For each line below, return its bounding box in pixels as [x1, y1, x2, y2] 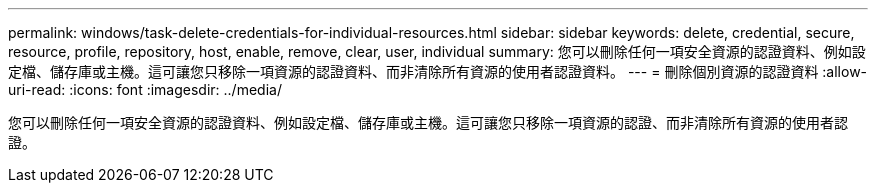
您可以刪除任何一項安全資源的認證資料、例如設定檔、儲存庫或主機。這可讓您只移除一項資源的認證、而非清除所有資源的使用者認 [8, 114, 848, 131]
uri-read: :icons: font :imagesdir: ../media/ [8, 81, 282, 98]
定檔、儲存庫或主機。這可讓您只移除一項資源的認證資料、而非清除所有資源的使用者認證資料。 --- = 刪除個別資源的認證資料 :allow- [8, 63, 868, 80]
